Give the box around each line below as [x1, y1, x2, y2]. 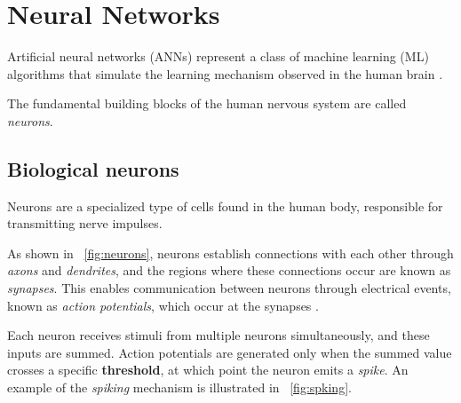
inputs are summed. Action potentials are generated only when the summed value [7, 343, 452, 361]
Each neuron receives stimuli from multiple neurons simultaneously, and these [7, 326, 430, 344]
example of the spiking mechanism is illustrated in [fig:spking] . [7, 378, 352, 397]
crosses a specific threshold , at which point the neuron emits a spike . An [7, 360, 409, 379]
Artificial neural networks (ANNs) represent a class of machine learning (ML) [7, 47, 429, 66]
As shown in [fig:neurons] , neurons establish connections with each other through [7, 243, 454, 262]
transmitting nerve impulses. [7, 214, 163, 233]
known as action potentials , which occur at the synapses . [7, 296, 319, 314]
